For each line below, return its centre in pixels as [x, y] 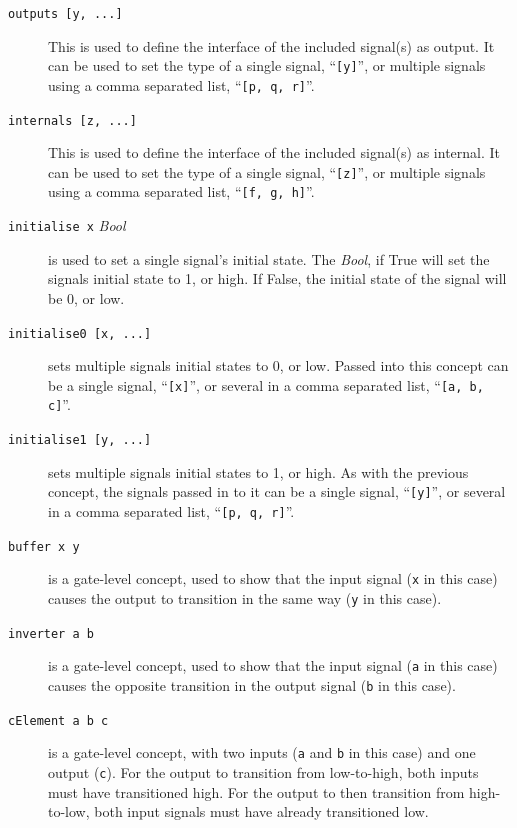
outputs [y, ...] [65, 14]
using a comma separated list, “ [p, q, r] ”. [181, 84]
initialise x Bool [67, 225]
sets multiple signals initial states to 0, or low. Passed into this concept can [278, 365]
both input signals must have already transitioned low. [261, 811]
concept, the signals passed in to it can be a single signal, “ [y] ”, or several [277, 491]
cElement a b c [58, 720]
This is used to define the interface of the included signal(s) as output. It [271, 45]
